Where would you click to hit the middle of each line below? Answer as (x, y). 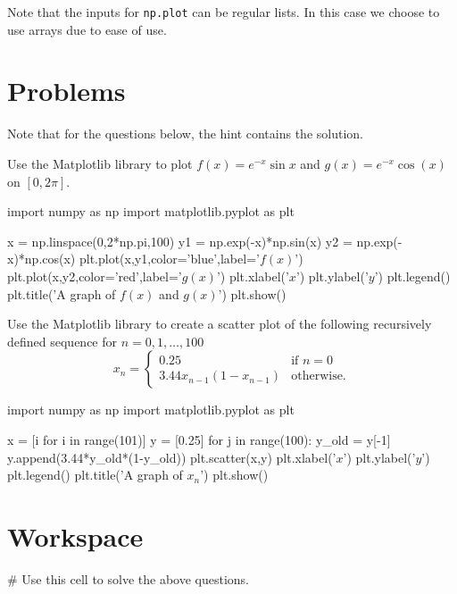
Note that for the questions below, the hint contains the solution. (185, 134)
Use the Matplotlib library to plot (100, 163)
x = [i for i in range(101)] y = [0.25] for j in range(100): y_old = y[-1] (199, 439)
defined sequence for (62, 341)
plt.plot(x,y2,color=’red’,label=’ (95, 276)
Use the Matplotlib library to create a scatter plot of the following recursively (220, 324)
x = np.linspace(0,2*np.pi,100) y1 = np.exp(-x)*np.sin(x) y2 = (180, 241)
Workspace (75, 535)
